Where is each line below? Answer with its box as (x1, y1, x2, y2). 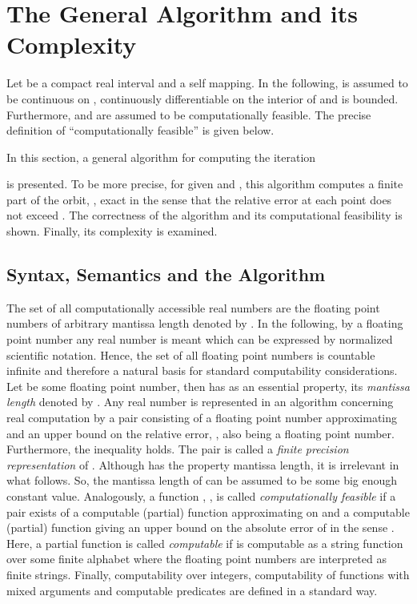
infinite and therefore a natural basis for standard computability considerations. (6, 362, 398, 379)
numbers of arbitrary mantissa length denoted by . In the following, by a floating (6, 315, 403, 332)
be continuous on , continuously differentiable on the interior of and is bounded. (6, 90, 399, 107)
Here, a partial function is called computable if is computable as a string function (6, 534, 403, 551)
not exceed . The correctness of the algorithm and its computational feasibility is (6, 207, 403, 223)
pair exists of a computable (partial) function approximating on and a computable (6, 503, 410, 520)
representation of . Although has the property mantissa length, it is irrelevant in (6, 456, 399, 473)
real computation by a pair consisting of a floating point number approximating (6, 409, 398, 426)
